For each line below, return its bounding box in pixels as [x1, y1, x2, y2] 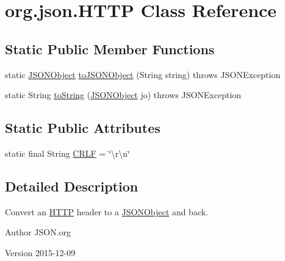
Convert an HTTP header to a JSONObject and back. [5, 205, 209, 218]
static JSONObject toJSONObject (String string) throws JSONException [5, 68, 281, 80]
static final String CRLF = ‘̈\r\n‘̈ [5, 146, 130, 159]
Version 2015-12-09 [5, 246, 76, 259]
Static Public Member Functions [5, 39, 215, 58]
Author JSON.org [5, 226, 71, 238]
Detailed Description [5, 176, 139, 195]
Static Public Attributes [5, 118, 161, 137]
